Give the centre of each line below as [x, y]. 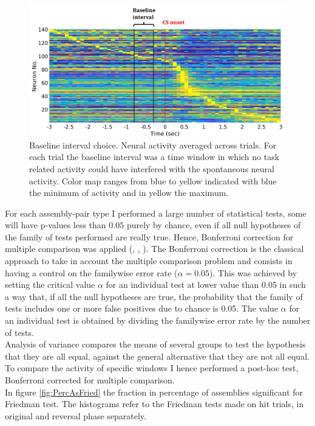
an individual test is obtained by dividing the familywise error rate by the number [158, 320]
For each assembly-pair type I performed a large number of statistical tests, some [156, 213]
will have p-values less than [56, 225]
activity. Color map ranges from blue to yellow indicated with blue [153, 180]
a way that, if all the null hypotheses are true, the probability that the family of [154, 296]
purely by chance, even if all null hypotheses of [214, 225]
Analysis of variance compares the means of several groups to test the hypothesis [155, 344]
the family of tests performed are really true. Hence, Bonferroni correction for [149, 236]
